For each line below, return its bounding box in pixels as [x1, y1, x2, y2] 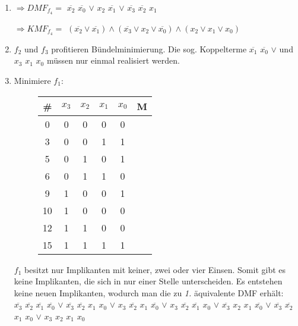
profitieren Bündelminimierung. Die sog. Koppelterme [51, 42, 247, 55]
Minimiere [14, 74, 51, 86]
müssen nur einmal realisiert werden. [46, 54, 180, 67]
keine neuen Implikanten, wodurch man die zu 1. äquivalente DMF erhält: [14, 286, 284, 299]
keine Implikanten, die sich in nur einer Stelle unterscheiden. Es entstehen [14, 275, 283, 287]
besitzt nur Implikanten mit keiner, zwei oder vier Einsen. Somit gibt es [24, 263, 286, 275]
